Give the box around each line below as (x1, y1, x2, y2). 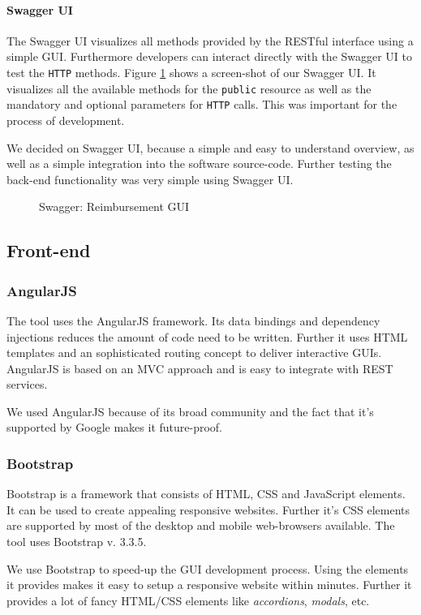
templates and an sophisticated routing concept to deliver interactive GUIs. (6, 344, 382, 361)
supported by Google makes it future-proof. (6, 419, 223, 436)
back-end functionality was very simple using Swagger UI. (6, 170, 294, 187)
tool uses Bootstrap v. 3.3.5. (6, 533, 147, 550)
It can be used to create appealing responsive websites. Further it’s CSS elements (6, 501, 410, 518)
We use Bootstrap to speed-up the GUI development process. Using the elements (6, 560, 409, 577)
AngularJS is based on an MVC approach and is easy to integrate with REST (6, 359, 393, 376)
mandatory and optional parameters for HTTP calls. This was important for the (6, 96, 397, 113)
